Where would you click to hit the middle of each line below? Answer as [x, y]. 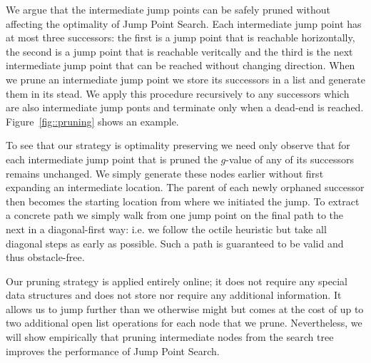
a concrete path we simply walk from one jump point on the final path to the [175, 215]
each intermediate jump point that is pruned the [112, 159]
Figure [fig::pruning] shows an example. [92, 121]
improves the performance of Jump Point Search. [113, 351]
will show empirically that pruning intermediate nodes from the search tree [170, 337]
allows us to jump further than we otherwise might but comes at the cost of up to [185, 308]
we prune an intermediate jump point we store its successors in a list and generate [185, 79]
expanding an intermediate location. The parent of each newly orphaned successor [185, 187]
